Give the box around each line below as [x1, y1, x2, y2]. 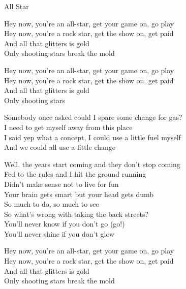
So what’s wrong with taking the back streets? [4, 208, 149, 219]
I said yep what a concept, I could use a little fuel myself [4, 132, 181, 142]
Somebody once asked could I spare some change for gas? [4, 112, 182, 122]
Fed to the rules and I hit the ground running [4, 169, 146, 179]
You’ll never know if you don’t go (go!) [4, 218, 125, 229]
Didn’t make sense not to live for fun [4, 178, 119, 189]
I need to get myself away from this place [4, 121, 133, 132]
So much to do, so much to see [4, 199, 99, 209]
